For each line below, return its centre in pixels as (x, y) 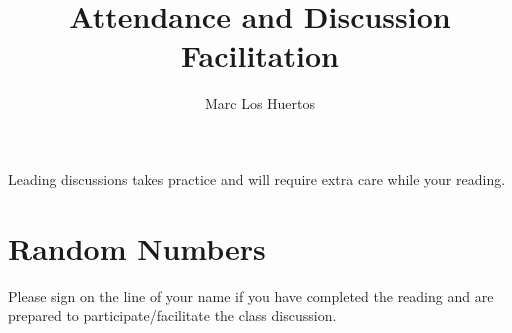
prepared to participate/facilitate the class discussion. (172, 315)
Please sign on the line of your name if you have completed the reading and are (251, 295)
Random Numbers (137, 247)
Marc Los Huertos (260, 103)
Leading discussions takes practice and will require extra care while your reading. (257, 178)
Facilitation (260, 55)
